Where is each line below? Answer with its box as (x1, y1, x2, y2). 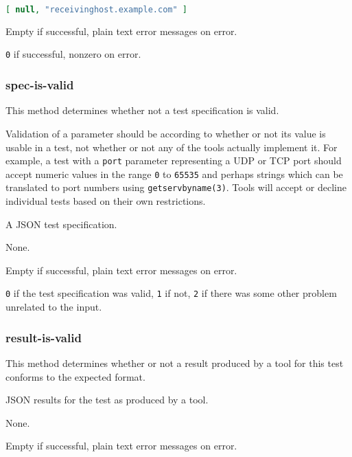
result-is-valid (5, 328, 82, 346)
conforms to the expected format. (5, 369, 145, 383)
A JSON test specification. (5, 216, 117, 231)
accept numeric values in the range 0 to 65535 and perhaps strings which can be (5, 166, 343, 181)
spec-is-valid (5, 76, 74, 93)
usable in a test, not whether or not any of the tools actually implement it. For (5, 140, 338, 154)
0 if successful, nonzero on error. (5, 47, 141, 61)
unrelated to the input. (5, 300, 102, 314)
